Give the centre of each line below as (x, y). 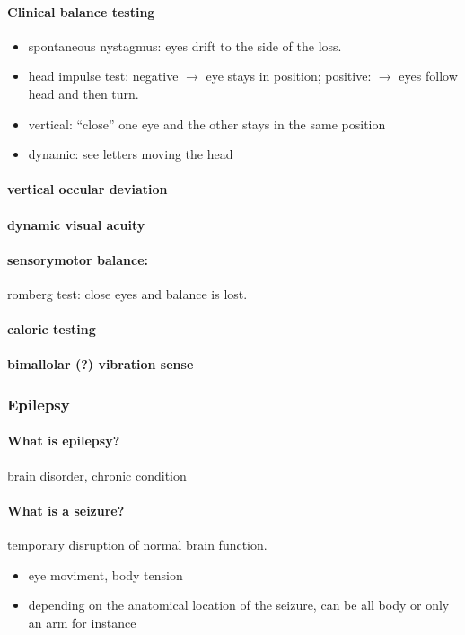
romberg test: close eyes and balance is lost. (127, 293)
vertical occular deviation (88, 189)
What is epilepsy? (64, 441)
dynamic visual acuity (76, 224)
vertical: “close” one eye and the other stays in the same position (207, 123)
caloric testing (52, 329)
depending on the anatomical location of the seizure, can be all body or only (239, 605)
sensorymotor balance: (78, 259)
